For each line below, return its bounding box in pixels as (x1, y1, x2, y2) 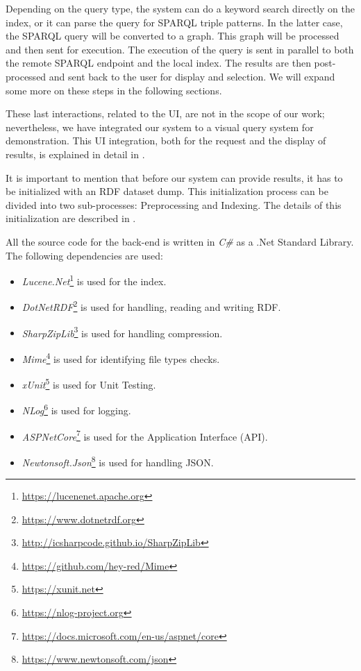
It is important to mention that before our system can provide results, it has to (6, 170, 343, 185)
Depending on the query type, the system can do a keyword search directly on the (6, 1, 355, 15)
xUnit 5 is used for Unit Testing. (22, 375, 156, 391)
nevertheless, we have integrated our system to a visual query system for (6, 119, 314, 134)
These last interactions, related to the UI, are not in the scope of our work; (6, 106, 325, 121)
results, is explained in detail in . (6, 146, 145, 161)
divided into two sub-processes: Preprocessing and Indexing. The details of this (6, 197, 342, 212)
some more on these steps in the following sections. (6, 83, 222, 97)
